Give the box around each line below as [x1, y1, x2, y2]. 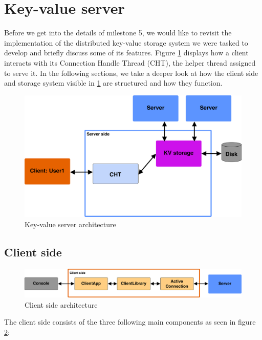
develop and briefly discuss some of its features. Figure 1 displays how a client [4, 47, 249, 58]
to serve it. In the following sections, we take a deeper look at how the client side [4, 67, 258, 78]
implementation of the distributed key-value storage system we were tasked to [4, 37, 248, 48]
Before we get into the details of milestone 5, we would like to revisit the [4, 27, 232, 38]
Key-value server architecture [25, 218, 116, 229]
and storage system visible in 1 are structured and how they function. [4, 77, 223, 88]
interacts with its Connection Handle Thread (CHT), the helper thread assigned [4, 57, 256, 68]
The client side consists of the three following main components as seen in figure [4, 316, 256, 327]
